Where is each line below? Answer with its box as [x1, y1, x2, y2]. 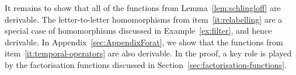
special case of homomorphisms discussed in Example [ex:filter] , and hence [5, 24, 272, 37]
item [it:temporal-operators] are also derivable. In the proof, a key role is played [5, 47, 292, 59]
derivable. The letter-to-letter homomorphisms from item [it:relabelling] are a [5, 13, 283, 25]
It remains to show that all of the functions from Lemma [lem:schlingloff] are [5, 2, 281, 13]
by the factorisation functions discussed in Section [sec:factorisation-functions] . [5, 58, 287, 70]
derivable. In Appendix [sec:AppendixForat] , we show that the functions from [5, 35, 283, 48]
